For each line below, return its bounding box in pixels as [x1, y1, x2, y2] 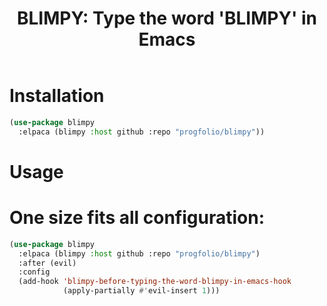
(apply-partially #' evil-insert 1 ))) [62, 286, 221, 296]
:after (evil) [18, 258, 77, 268]
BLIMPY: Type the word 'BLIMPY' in [16, 7, 318, 30]
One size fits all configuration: [9, 207, 265, 229]
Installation [9, 85, 105, 107]
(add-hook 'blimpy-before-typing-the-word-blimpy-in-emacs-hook [18, 277, 292, 287]
